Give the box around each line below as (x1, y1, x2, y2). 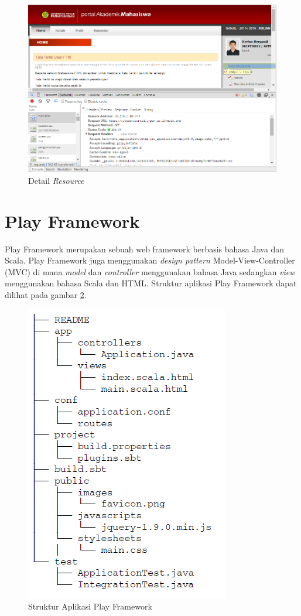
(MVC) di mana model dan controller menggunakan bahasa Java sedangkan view (5, 265, 295, 278)
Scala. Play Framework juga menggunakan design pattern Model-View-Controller (5, 254, 295, 266)
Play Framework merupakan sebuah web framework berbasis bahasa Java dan (5, 242, 285, 255)
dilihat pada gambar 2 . (5, 289, 87, 301)
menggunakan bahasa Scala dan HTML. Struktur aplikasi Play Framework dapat (5, 277, 297, 289)
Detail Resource (28, 174, 84, 186)
